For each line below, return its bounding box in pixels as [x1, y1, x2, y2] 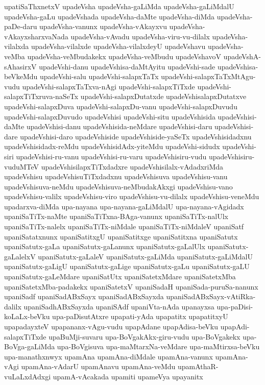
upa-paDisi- [216, 301, 253, 311]
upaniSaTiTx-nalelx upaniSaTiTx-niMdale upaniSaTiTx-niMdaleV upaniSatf [4, 221, 244, 232]
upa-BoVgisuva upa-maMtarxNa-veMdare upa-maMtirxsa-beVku [57, 341, 260, 352]
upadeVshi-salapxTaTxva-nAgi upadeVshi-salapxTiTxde [22, 81, 195, 91]
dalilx [4, 301, 21, 311]
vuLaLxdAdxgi [4, 371, 51, 381]
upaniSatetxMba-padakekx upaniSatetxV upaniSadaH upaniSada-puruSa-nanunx [4, 281, 258, 292]
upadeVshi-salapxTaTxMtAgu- [161, 71, 256, 82]
